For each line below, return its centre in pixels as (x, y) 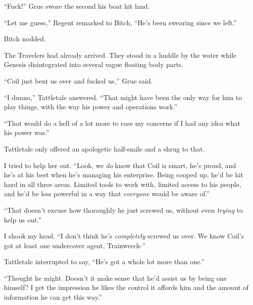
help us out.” (23, 219)
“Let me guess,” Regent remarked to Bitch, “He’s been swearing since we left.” (120, 22)
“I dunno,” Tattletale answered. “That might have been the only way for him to (123, 97)
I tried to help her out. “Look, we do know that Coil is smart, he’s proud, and (120, 165)
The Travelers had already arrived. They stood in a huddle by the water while (120, 55)
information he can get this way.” (53, 297)
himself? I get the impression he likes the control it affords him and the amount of (126, 287)
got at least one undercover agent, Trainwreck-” (75, 245)
